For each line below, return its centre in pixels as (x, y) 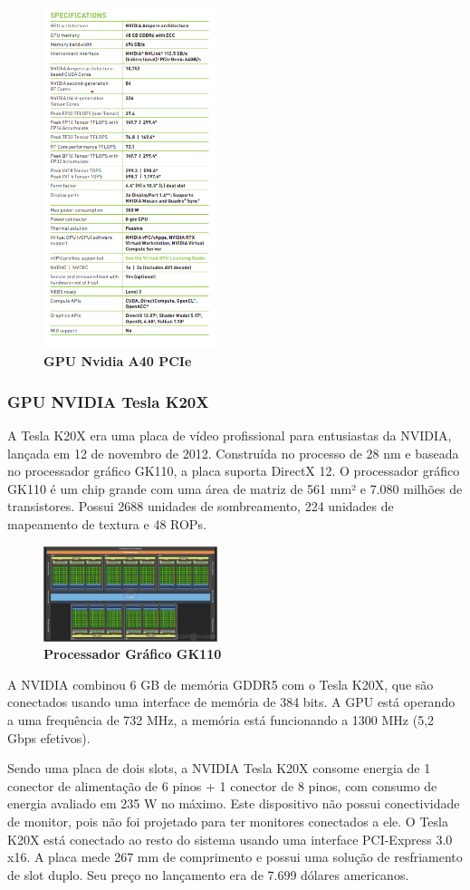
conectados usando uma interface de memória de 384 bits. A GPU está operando (231, 702)
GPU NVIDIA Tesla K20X (108, 401)
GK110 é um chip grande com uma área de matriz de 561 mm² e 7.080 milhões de (235, 488)
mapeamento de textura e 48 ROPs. (107, 523)
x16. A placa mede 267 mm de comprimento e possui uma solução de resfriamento (235, 857)
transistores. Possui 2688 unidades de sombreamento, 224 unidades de (201, 506)
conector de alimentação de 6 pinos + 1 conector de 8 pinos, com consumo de (222, 785)
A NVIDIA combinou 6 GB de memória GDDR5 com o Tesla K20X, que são (221, 684)
